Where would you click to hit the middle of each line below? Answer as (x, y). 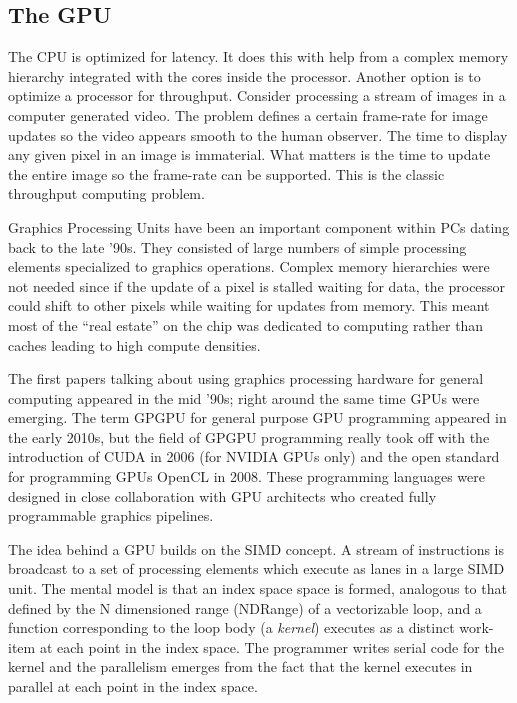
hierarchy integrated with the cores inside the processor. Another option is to (244, 75)
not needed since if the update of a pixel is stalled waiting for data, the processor (257, 285)
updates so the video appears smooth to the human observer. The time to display (258, 134)
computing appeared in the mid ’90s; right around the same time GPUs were (244, 397)
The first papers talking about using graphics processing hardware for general (246, 378)
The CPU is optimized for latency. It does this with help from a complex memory (258, 56)
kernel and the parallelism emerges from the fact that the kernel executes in (240, 666)
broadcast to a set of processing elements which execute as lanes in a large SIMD (256, 568)
